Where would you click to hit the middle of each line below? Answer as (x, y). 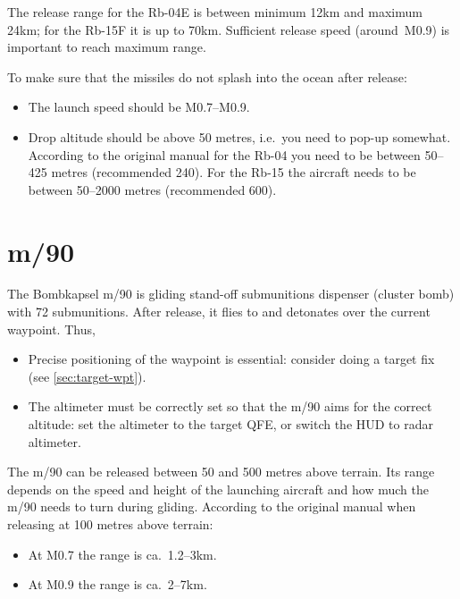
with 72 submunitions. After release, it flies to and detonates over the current (219, 312)
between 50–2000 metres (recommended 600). (152, 189)
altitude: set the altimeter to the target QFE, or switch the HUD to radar (230, 424)
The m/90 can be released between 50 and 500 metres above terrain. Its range (221, 472)
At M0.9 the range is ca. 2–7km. (117, 584)
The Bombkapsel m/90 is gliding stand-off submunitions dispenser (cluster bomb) (231, 294)
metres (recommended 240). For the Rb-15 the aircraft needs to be (234, 172)
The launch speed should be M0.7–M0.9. (139, 107)
